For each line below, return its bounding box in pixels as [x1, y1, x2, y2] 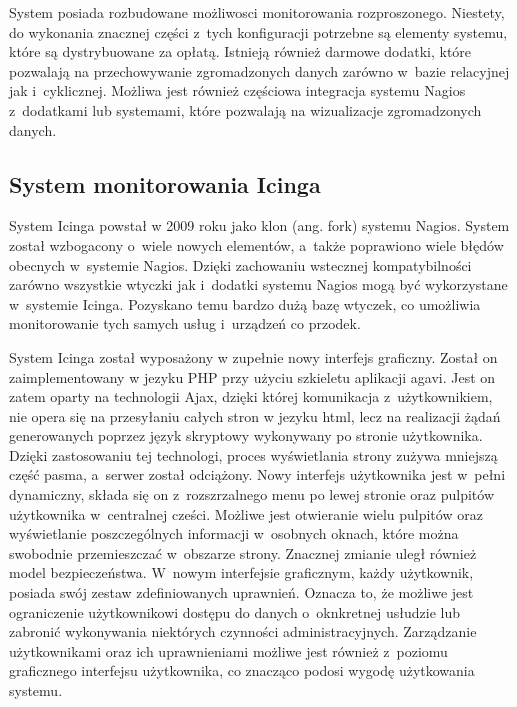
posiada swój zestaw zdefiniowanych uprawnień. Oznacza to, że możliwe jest [9, 582, 474, 603]
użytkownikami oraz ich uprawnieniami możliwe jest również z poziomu [9, 640, 448, 661]
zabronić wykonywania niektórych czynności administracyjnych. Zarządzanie [9, 621, 477, 642]
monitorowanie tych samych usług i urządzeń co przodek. [9, 313, 361, 334]
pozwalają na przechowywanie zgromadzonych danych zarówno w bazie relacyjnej [9, 60, 510, 81]
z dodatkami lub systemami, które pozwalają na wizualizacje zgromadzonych [9, 99, 482, 120]
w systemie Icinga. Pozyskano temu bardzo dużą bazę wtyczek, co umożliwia [9, 293, 481, 314]
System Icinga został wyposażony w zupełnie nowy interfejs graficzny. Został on [9, 346, 498, 367]
